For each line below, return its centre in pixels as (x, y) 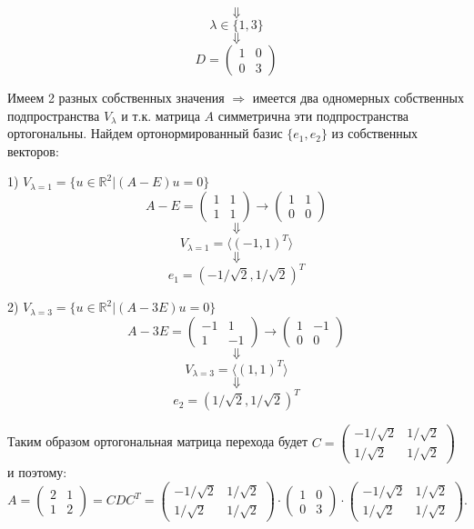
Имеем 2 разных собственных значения (116, 97)
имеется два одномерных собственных (358, 97)
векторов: (33, 150)
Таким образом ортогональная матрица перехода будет (158, 441)
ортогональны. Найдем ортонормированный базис (145, 133)
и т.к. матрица (161, 115)
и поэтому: (37, 472)
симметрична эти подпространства (313, 115)
